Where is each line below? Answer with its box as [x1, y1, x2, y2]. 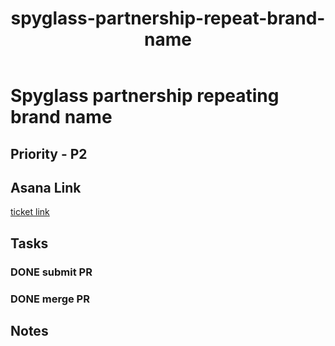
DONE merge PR [10, 292, 90, 306]
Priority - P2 [10, 145, 88, 162]
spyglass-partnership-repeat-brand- [10, 7, 326, 30]
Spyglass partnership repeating [10, 85, 280, 107]
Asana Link [10, 179, 82, 196]
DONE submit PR [10, 265, 93, 279]
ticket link [10, 206, 50, 218]
